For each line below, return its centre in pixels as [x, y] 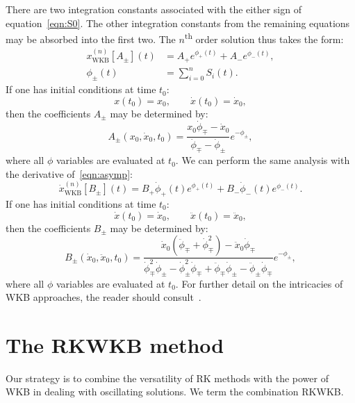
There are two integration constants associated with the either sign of [154, 9]
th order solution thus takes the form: [264, 38]
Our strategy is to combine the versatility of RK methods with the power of [167, 378]
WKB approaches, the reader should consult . [104, 297]
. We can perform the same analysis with [263, 160]
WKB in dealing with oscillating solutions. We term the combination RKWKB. [175, 392]
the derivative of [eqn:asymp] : [69, 173]
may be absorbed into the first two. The [91, 39]
